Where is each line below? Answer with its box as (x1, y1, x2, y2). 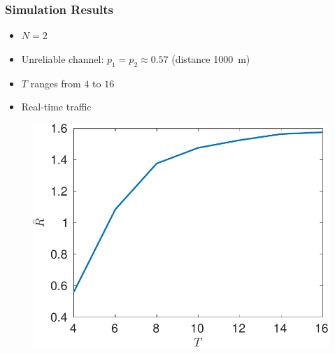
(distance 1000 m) (171, 51, 250, 66)
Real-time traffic (21, 99, 92, 114)
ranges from (30, 75, 81, 90)
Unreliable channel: (21, 51, 104, 66)
